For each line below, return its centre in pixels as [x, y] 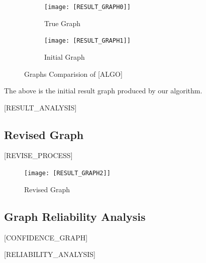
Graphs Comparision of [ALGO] [73, 74]
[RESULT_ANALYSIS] [40, 107]
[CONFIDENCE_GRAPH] [46, 237]
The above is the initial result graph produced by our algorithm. [103, 91]
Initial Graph [65, 56]
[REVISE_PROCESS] [38, 155]
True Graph [63, 23]
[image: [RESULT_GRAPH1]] [87, 41]
